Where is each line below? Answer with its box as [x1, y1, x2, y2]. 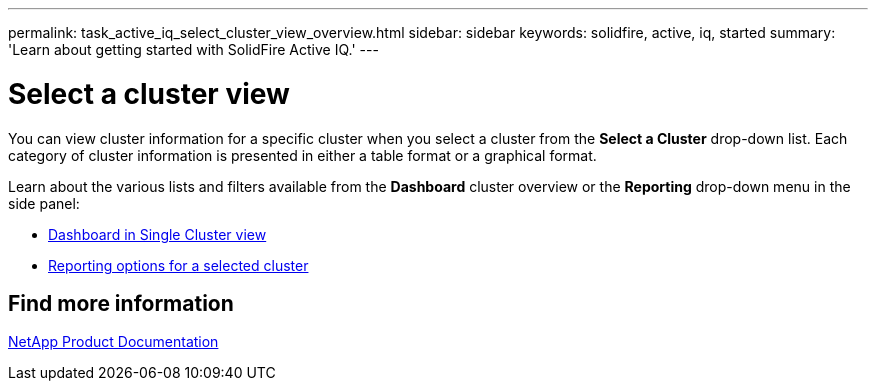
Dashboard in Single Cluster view [48, 225, 267, 243]
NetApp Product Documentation [8, 333, 219, 351]
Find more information [8, 290, 234, 316]
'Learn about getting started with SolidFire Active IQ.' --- [8, 41, 379, 58]
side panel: [8, 194, 80, 212]
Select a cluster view [8, 76, 290, 111]
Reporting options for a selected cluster [48, 256, 309, 274]
